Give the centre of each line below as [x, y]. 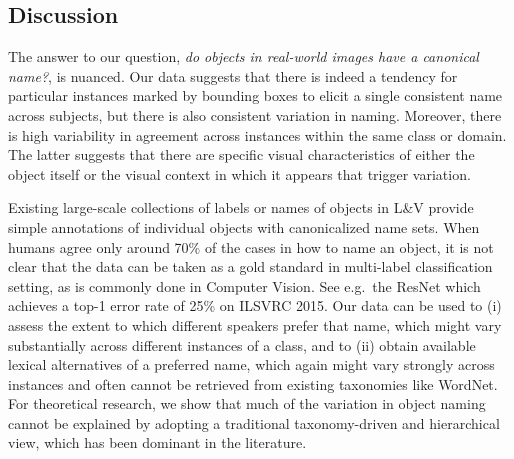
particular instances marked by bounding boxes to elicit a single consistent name [255, 95]
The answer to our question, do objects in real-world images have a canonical [243, 56]
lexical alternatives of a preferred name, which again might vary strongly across [251, 364]
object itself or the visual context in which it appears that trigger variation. [239, 173]
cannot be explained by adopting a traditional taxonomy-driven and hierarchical [254, 422]
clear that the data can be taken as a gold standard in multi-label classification [250, 266]
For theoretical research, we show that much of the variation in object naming [247, 403]
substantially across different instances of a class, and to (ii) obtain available [242, 344]
